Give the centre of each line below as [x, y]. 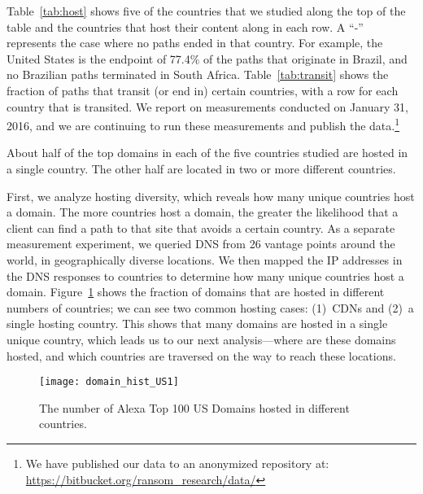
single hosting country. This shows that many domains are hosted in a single [197, 324]
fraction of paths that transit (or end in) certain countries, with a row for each [203, 90]
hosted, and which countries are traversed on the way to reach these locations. [201, 355]
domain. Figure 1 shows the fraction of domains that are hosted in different [196, 292]
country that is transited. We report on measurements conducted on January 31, [207, 106]
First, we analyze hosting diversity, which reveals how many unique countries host [211, 196]
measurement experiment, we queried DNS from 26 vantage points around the [201, 244]
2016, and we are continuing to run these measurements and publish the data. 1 [203, 124]
